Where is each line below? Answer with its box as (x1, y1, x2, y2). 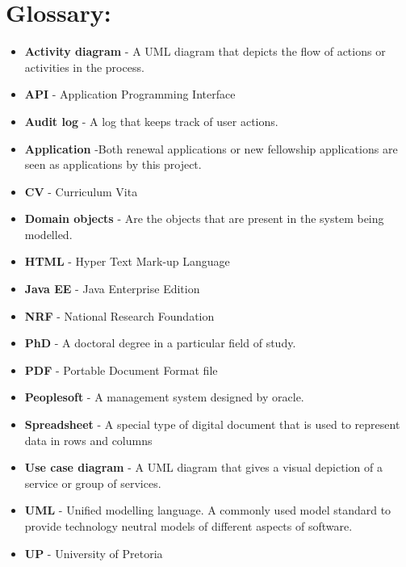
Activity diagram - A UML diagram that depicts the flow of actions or (24, 43, 386, 60)
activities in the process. (24, 58, 144, 75)
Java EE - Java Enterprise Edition (24, 280, 200, 297)
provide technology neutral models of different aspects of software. (24, 518, 353, 534)
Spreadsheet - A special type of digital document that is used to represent (24, 416, 400, 433)
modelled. (24, 225, 73, 242)
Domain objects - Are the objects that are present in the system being (24, 210, 384, 227)
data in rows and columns (24, 431, 153, 448)
